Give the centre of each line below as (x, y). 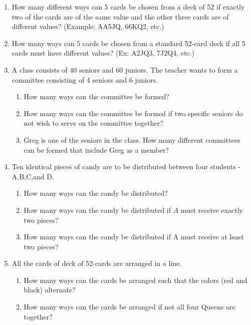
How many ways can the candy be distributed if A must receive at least (134, 237)
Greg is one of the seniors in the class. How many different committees (132, 139)
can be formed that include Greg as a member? (96, 149)
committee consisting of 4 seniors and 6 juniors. (85, 79)
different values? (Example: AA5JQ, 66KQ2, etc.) (88, 26)
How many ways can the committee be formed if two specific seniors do (133, 113)
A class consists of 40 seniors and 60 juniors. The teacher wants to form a (125, 69)
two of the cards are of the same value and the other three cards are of (120, 16)
